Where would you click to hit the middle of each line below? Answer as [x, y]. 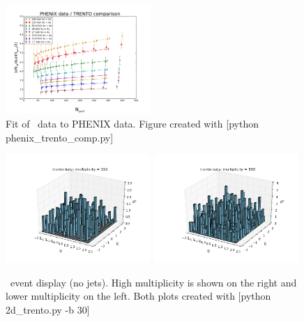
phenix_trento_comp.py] [60, 137]
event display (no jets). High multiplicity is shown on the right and [153, 282]
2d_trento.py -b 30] [48, 309]
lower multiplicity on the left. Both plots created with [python [138, 296]
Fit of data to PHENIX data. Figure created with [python [132, 123]
